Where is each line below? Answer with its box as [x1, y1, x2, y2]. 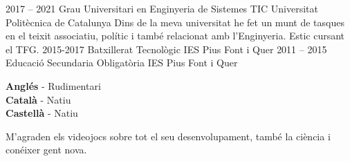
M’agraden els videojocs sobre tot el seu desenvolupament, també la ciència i [6, 129, 331, 143]
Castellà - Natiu [6, 106, 78, 120]
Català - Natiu [6, 92, 71, 106]
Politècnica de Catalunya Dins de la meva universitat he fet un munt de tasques [6, 15, 344, 29]
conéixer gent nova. [6, 142, 87, 157]
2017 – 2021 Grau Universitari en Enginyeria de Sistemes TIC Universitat [6, 1, 318, 15]
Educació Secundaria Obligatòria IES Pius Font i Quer [6, 55, 238, 70]
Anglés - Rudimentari [6, 78, 101, 93]
